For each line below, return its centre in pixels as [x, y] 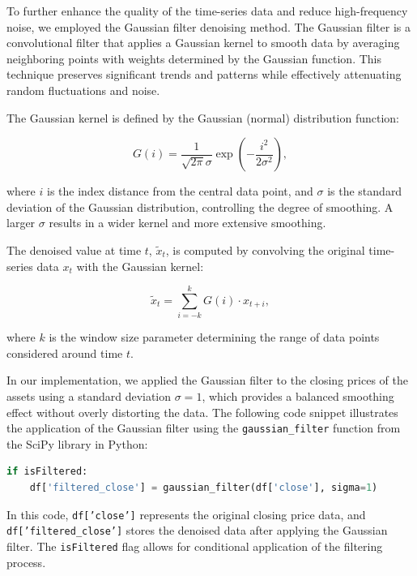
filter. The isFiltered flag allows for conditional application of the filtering [195, 546]
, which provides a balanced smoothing [298, 396]
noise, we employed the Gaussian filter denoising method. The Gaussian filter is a [208, 26]
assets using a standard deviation [89, 396]
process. [26, 562]
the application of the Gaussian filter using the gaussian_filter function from [204, 428]
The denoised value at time [74, 249]
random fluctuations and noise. [83, 90]
